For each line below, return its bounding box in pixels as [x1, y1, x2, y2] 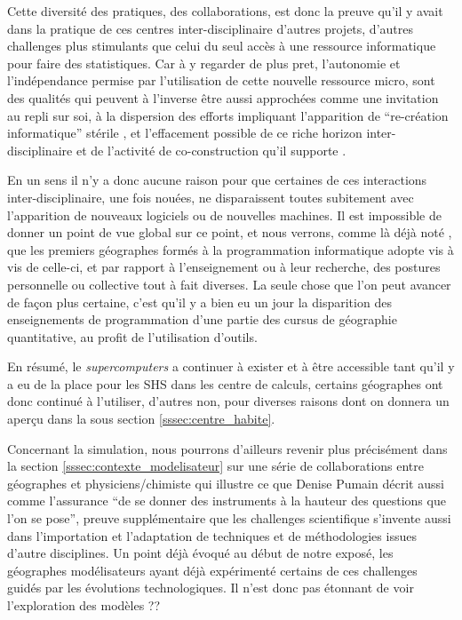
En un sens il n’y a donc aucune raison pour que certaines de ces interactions [7, 171, 427, 189]
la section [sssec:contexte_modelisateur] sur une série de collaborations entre [7, 457, 425, 475]
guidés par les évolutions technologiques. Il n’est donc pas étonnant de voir [7, 578, 414, 597]
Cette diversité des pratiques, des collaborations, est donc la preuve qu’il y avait [7, 2, 443, 20]
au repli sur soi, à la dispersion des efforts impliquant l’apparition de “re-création [7, 106, 449, 124]
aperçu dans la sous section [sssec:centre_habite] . [7, 409, 275, 428]
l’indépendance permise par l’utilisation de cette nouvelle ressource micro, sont [7, 71, 435, 90]
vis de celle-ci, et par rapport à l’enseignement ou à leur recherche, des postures [7, 258, 441, 276]
